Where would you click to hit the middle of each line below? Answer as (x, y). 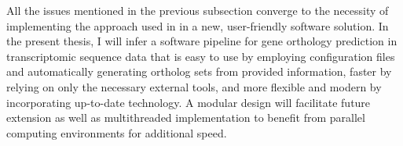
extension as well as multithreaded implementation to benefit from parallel (186, 118)
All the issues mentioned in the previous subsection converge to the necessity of (198, 10)
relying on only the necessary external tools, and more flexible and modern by (194, 86)
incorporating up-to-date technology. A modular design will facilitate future (189, 102)
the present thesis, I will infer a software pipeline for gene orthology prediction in (202, 41)
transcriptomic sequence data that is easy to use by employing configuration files (201, 56)
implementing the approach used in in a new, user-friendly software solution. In (198, 25)
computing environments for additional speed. (117, 132)
